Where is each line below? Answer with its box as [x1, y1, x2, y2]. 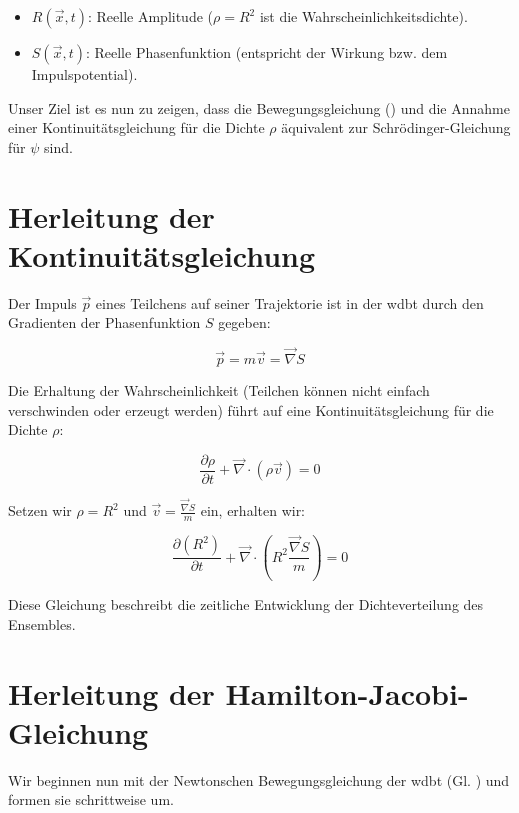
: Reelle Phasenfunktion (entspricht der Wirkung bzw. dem [85, 42, 448, 62]
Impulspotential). [31, 64, 138, 84]
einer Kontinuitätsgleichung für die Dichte [8, 117, 265, 138]
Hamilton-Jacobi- [225, 672, 469, 713]
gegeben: [218, 312, 271, 333]
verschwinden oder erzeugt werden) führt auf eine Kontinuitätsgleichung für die [8, 399, 494, 420]
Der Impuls [8, 292, 77, 313]
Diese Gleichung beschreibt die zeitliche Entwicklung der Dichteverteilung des [8, 594, 484, 615]
